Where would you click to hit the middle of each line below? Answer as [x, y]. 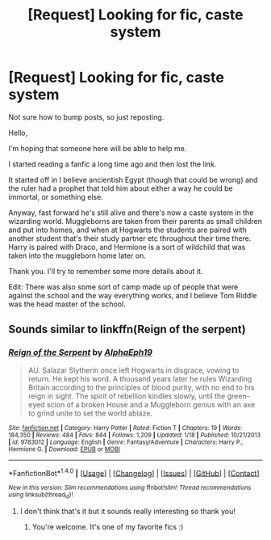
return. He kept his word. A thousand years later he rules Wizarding [140, 378]
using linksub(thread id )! [41, 496]
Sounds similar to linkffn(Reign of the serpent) [127, 329]
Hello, [18, 133]
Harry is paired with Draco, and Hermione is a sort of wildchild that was [127, 247]
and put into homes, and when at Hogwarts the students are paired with [128, 230]
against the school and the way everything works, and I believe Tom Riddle [133, 295]
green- [238, 396]
